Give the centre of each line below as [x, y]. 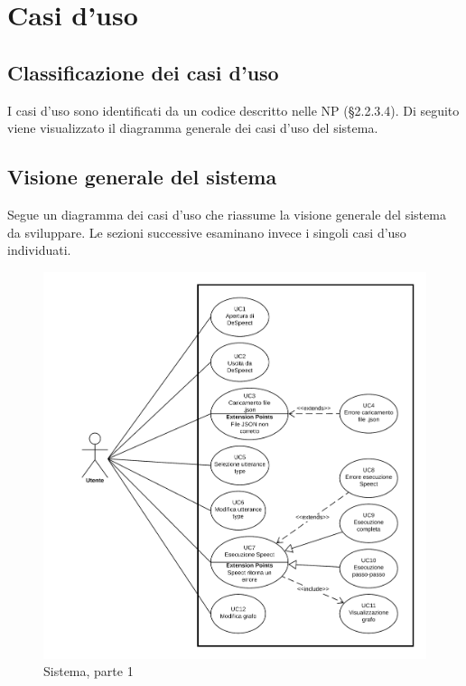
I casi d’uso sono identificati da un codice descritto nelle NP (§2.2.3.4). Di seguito [233, 110]
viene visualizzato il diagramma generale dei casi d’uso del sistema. [193, 128]
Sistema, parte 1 [89, 671]
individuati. [39, 250]
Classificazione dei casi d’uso [143, 72]
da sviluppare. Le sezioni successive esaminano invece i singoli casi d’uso [207, 232]
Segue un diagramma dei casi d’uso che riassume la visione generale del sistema [227, 214]
